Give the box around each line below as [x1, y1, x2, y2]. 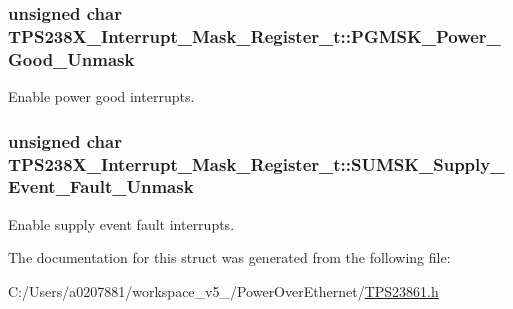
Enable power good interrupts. [8, 86, 195, 107]
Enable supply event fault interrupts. [8, 213, 235, 234]
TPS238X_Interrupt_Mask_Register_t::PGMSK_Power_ [8, 23, 501, 48]
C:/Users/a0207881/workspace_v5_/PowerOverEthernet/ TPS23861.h [8, 280, 439, 301]
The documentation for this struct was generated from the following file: [8, 247, 451, 268]
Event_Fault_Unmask [8, 174, 194, 199]
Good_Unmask [8, 46, 135, 71]
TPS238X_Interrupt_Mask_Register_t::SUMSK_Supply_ [8, 151, 505, 176]
